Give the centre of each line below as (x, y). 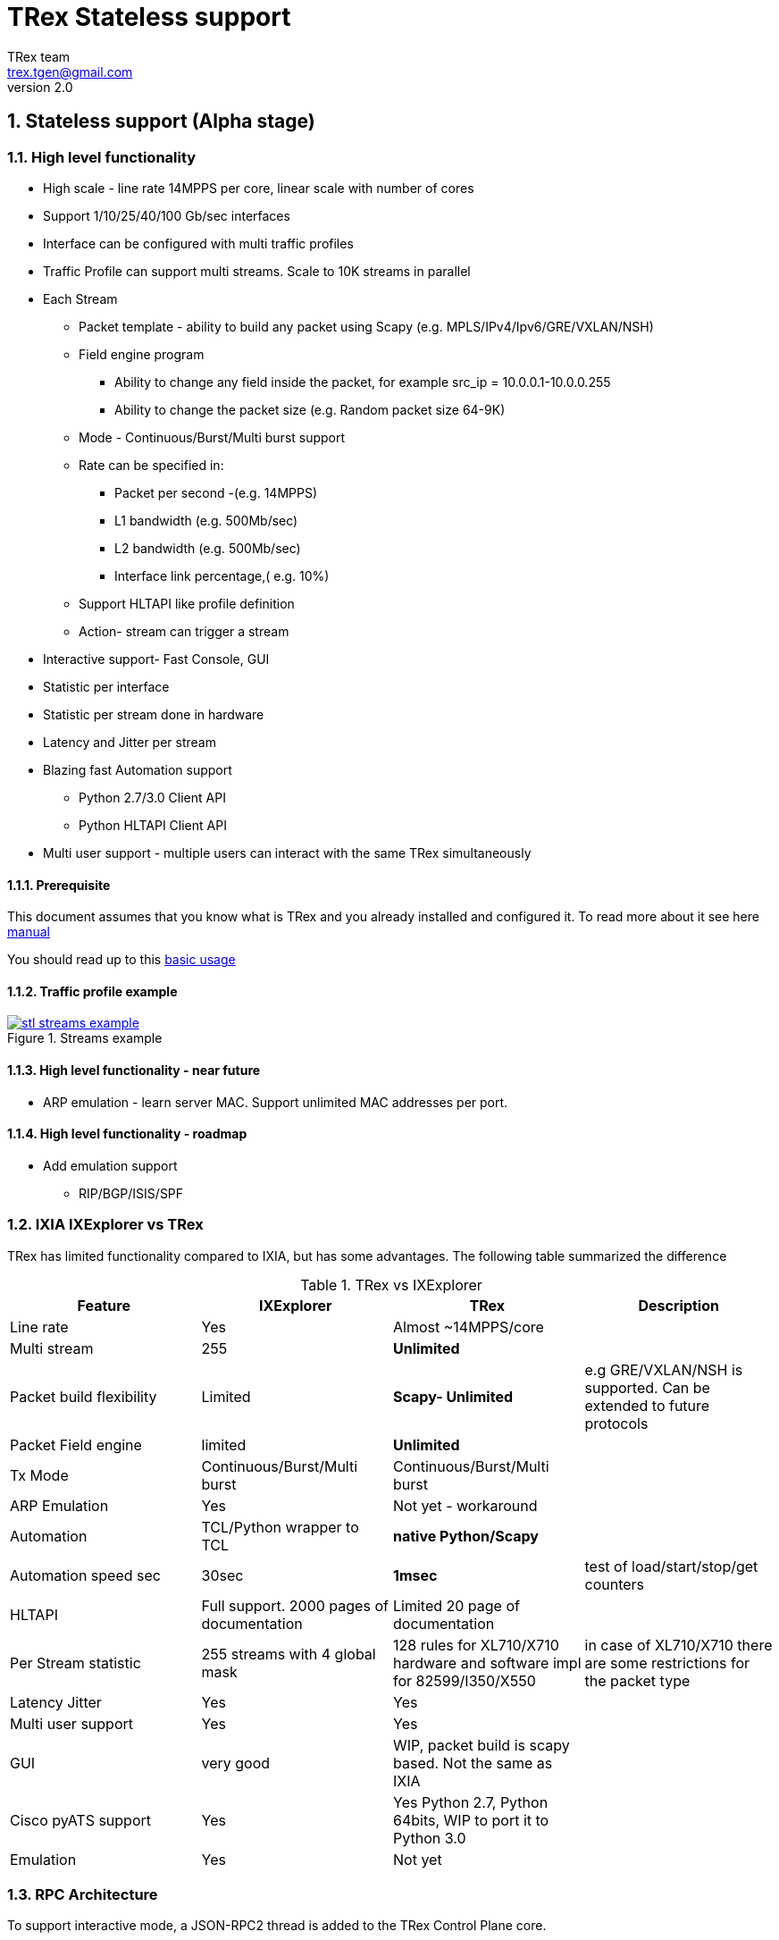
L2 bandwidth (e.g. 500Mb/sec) (208, 548)
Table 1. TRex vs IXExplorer (391, 1285)
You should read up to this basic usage (121, 960)
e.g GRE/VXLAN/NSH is (664, 1369)
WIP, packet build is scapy (482, 1745)
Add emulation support (110, 1165)
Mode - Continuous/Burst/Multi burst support (212, 437)
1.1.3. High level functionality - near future (134, 1071)
